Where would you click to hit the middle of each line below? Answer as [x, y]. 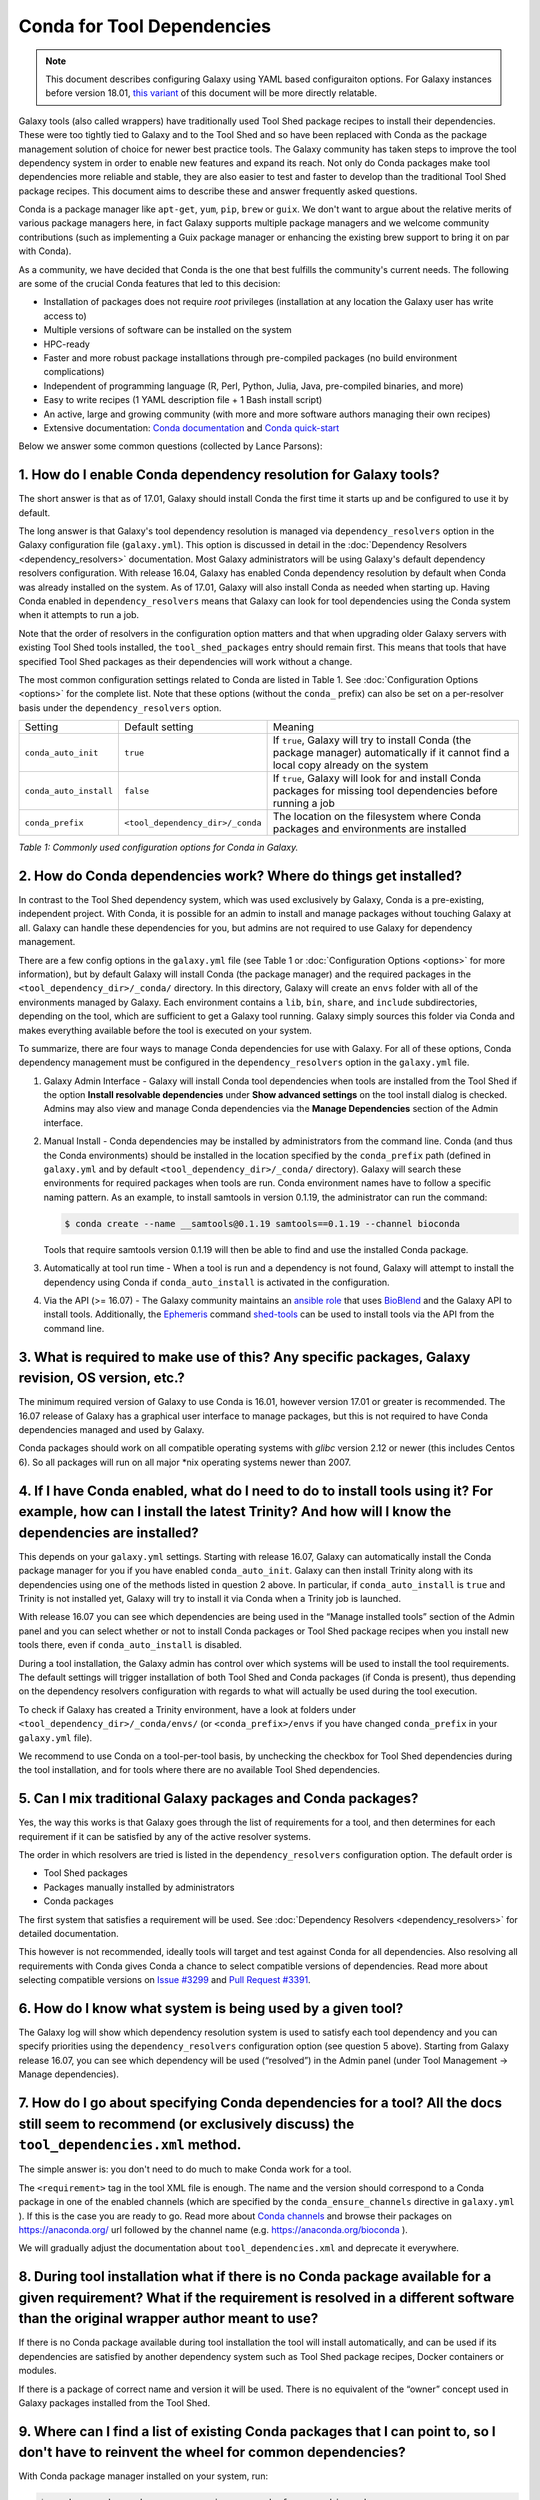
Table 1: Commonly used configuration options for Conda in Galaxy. [158, 847]
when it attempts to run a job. [79, 615]
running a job [303, 803]
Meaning [293, 727]
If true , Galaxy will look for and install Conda [377, 778]
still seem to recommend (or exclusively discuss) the [186, 2123]
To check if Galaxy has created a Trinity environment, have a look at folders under [187, 1709]
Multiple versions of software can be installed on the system [167, 330]
